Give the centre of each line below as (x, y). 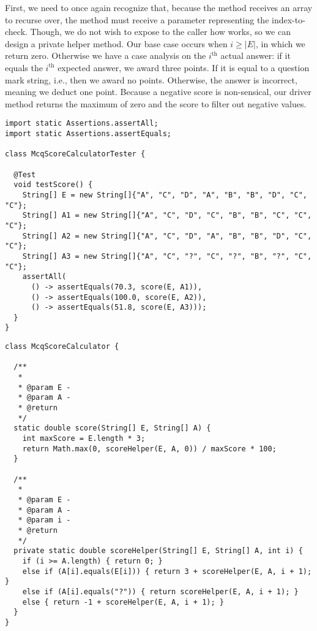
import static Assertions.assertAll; (82, 124)
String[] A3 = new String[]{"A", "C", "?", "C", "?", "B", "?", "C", (167, 256)
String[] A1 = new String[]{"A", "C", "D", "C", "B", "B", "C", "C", (167, 216)
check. (16, 32)
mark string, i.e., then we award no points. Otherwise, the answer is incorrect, (151, 79)
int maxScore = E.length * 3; (84, 439)
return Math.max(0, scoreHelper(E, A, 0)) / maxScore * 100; (149, 449)
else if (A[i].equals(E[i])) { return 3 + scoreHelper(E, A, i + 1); (167, 571)
